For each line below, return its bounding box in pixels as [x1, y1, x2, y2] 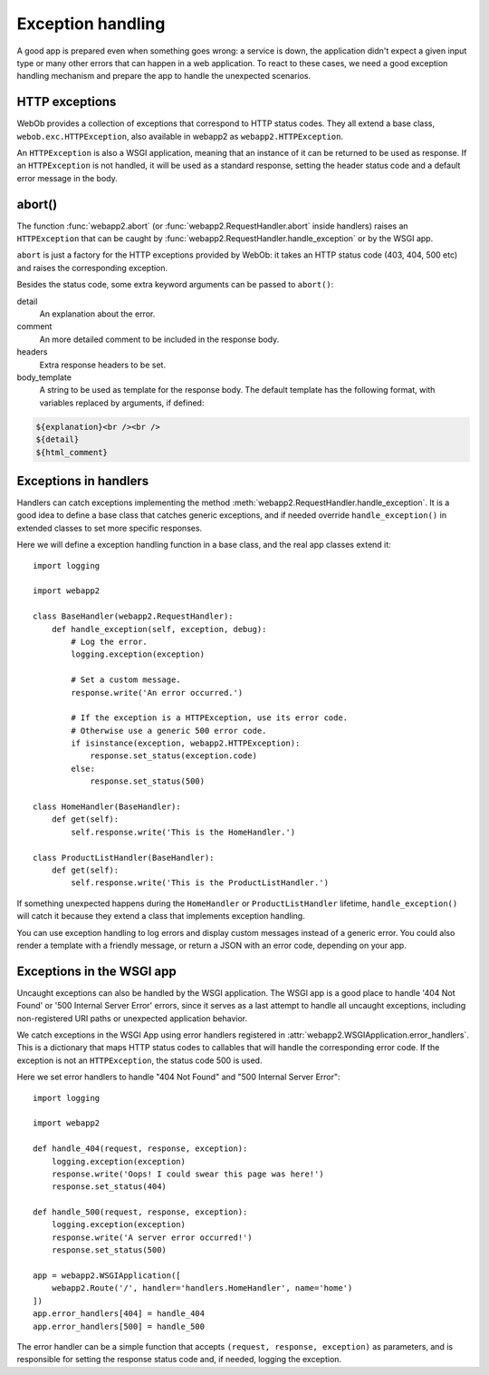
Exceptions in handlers [16, 473, 149, 489]
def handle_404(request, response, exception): [33, 1144, 248, 1154]
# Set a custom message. [71, 675, 181, 685]
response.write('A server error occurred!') [51, 1232, 253, 1243]
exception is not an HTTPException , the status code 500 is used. [16, 1055, 263, 1066]
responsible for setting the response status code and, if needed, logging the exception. [16, 1354, 342, 1365]
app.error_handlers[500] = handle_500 [33, 1321, 206, 1331]
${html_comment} [35, 447, 109, 457]
